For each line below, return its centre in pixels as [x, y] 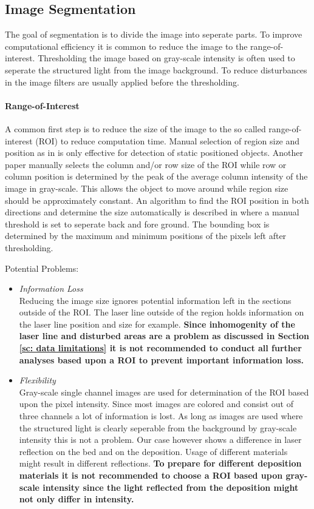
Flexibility [37, 380]
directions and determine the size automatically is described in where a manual [152, 212]
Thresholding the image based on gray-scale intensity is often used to [166, 58]
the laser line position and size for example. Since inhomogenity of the [157, 324]
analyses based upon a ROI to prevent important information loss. [162, 359]
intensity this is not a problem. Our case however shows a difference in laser [160, 440]
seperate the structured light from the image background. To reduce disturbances [156, 69]
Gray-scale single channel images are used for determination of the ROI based [164, 392]
